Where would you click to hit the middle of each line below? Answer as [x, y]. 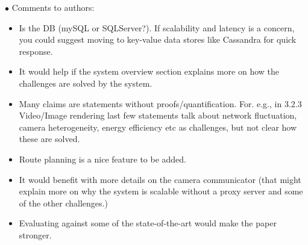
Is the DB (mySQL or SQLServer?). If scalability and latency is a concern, [157, 27]
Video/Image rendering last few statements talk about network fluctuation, [158, 115]
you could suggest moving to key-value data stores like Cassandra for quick [158, 39]
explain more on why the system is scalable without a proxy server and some [161, 191]
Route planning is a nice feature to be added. [103, 159]
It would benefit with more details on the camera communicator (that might [160, 179]
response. [36, 51]
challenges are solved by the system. [86, 83]
